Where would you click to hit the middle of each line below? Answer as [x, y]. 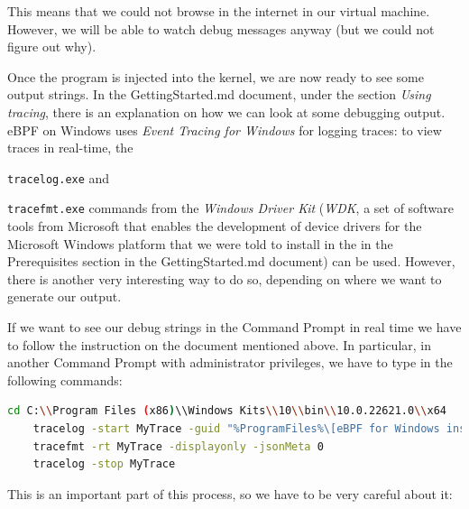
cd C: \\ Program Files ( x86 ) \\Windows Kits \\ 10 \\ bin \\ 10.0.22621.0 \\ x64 [227, 411]
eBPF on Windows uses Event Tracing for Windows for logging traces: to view [225, 130]
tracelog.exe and [59, 177]
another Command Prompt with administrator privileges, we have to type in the [230, 362]
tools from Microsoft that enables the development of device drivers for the [215, 226]
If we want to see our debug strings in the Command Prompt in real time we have [234, 327]
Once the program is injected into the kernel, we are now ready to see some [216, 76]
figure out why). [52, 46]
